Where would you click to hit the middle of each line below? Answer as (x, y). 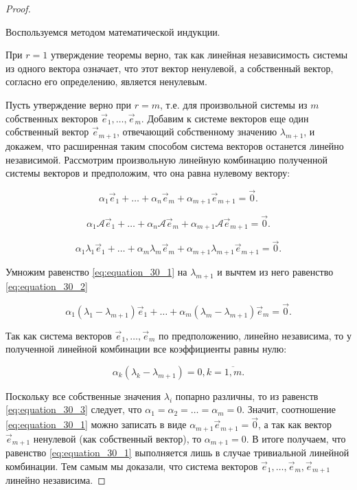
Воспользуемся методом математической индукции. (113, 31)
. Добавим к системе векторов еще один (225, 118)
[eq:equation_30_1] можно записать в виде (96, 424)
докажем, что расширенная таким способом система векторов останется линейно (175, 145)
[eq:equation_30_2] (47, 286)
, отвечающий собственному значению (197, 132)
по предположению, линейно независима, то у (255, 335)
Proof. (18, 8)
